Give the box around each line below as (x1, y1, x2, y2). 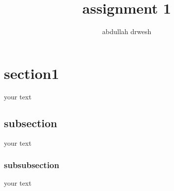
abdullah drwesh (102, 26, 152, 37)
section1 (4, 63, 59, 83)
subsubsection (4, 158, 59, 171)
